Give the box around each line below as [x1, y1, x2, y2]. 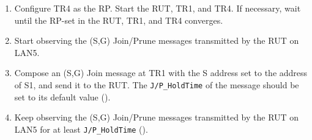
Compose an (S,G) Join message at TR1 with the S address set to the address [14, 66, 308, 79]
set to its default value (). [14, 90, 111, 103]
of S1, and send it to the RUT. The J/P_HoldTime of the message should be [14, 78, 299, 91]
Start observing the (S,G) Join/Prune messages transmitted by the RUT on [14, 34, 299, 47]
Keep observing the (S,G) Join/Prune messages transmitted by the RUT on [14, 111, 299, 124]
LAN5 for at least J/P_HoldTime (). [14, 122, 148, 135]
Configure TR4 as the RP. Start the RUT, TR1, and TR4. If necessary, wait [14, 2, 301, 14]
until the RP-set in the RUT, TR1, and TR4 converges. [14, 13, 223, 26]
